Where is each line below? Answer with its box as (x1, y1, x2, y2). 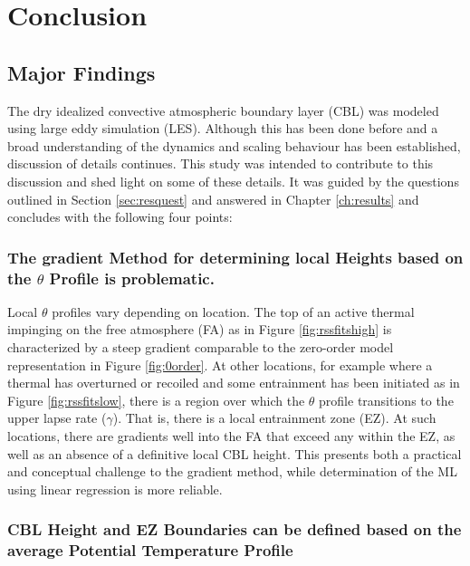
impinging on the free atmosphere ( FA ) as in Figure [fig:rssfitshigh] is (7, 320, 392, 339)
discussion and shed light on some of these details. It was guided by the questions (7, 171, 459, 190)
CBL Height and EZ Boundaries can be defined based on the (7, 518, 462, 541)
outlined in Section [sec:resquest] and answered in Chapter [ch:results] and (7, 189, 419, 208)
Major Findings (7, 58, 156, 86)
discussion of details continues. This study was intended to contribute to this (7, 154, 434, 173)
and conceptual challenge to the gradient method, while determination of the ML (7, 462, 457, 481)
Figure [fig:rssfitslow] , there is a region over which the (7, 390, 305, 409)
